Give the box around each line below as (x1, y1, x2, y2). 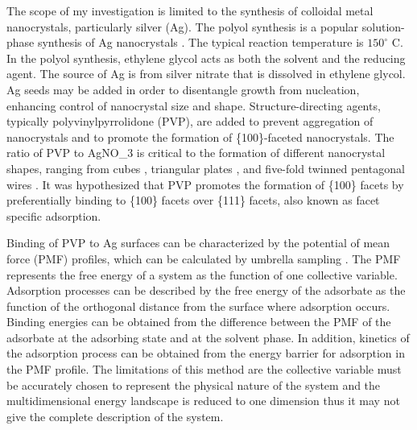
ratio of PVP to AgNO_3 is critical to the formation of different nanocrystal (6, 144, 386, 161)
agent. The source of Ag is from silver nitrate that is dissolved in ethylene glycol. (6, 65, 406, 82)
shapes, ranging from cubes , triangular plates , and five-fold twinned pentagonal (6, 159, 405, 176)
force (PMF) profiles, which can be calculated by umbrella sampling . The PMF (6, 250, 401, 267)
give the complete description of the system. (6, 407, 224, 424)
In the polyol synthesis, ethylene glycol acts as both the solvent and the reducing (6, 49, 406, 66)
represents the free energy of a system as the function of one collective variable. (6, 266, 398, 283)
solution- (361, 18, 405, 35)
